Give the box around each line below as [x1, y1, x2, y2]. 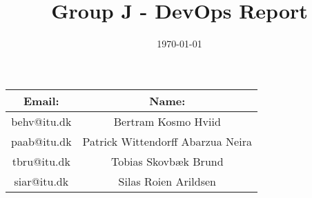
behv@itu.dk [11, 113, 72, 129]
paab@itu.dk [11, 133, 72, 149]
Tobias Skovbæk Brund [110, 153, 224, 169]
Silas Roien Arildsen [118, 173, 216, 189]
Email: [23, 92, 59, 109]
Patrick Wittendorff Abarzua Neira [82, 133, 252, 149]
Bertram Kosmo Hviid [113, 113, 221, 129]
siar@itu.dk [14, 173, 69, 189]
